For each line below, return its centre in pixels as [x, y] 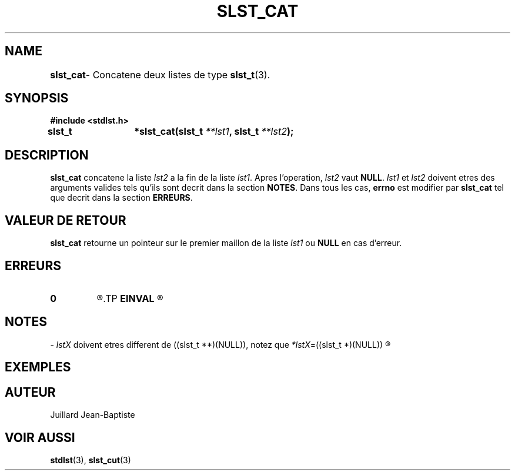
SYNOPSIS [37, 98]
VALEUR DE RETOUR [66, 220]
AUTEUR [30, 392]
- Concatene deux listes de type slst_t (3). [178, 74]
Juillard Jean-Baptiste [93, 415]
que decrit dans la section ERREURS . [121, 198]
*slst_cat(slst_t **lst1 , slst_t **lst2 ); [214, 132]
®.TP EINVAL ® [130, 298]
